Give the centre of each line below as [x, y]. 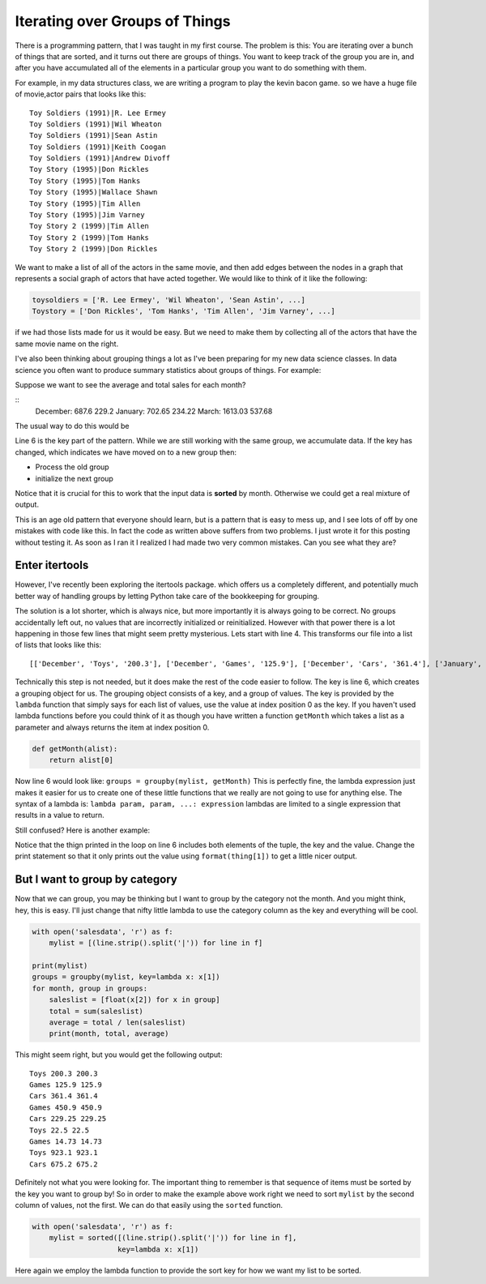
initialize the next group [74, 478]
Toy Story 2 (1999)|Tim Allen [90, 226]
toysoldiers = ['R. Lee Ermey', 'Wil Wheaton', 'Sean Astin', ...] [169, 300]
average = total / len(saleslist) [117, 1022]
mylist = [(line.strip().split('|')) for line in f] [156, 943]
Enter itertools [52, 565]
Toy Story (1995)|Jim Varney [87, 215]
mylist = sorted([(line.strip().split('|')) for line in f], [173, 1238]
